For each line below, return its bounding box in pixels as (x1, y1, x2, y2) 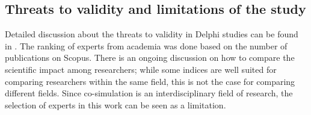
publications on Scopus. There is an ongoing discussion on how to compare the (5, 51, 295, 64)
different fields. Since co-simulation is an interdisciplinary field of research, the (5, 87, 293, 99)
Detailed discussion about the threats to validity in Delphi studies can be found (5, 28, 298, 40)
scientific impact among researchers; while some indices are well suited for (5, 63, 277, 75)
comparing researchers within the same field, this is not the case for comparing (5, 75, 295, 87)
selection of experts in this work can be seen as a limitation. (5, 98, 226, 111)
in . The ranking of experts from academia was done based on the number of (5, 39, 288, 52)
